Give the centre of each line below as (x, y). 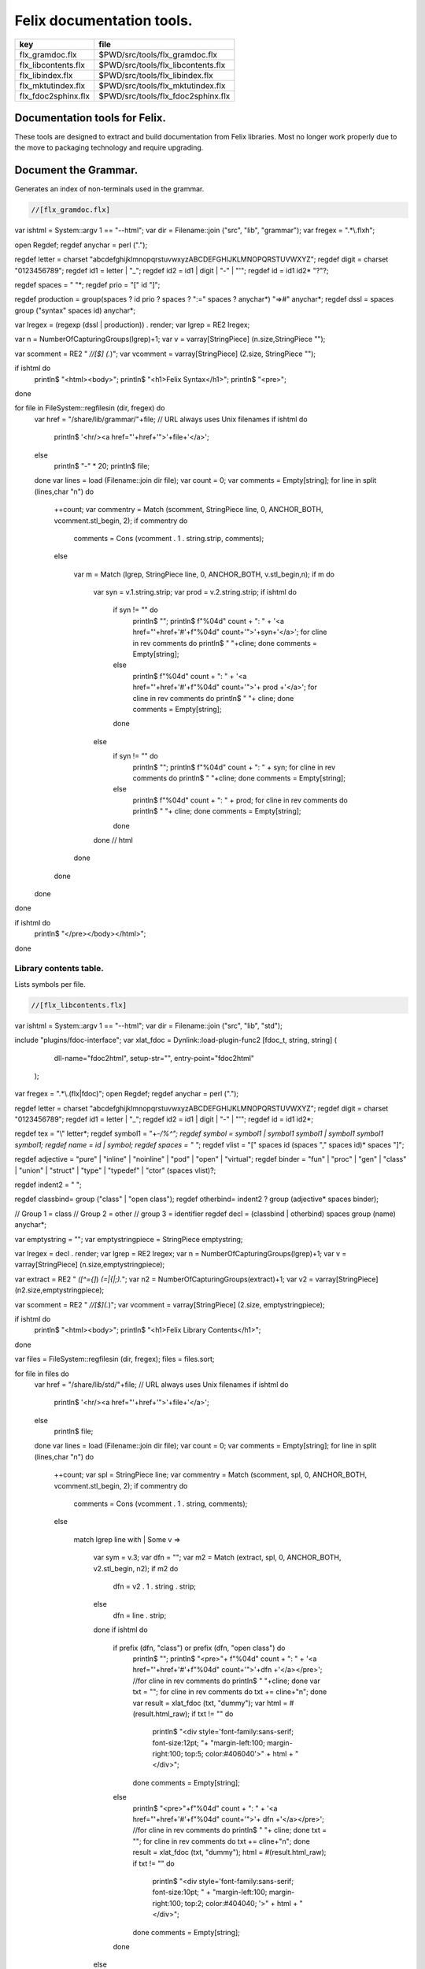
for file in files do (42, 1374)
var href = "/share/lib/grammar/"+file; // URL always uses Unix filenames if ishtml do (171, 419)
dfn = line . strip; (140, 1615)
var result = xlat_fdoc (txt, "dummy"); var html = (210, 1703)
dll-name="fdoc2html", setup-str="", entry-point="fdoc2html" (154, 1058)
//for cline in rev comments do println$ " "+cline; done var (226, 1681)
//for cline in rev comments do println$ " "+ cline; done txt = (229, 1830)
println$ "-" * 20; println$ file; (102, 465)
